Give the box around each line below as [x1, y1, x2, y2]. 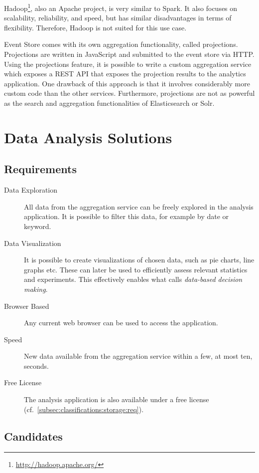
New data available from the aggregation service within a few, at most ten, [24, 351, 253, 361]
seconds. [24, 360, 49, 371]
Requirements [4, 161, 77, 177]
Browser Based [4, 300, 49, 311]
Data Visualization [4, 237, 61, 248]
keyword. [24, 221, 51, 231]
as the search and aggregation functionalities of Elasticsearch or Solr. [4, 98, 215, 108]
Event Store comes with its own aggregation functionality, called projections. [4, 39, 238, 49]
